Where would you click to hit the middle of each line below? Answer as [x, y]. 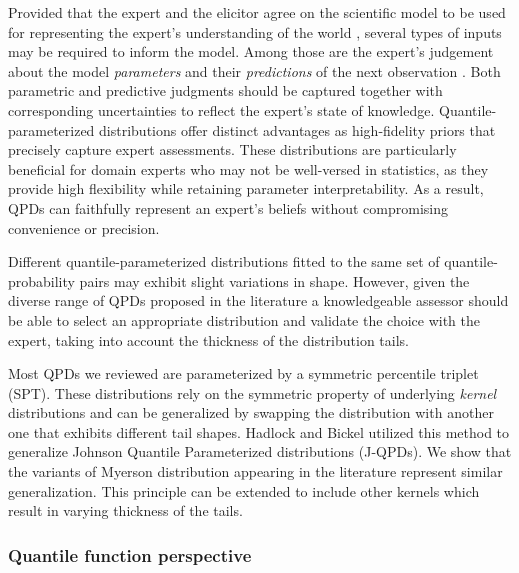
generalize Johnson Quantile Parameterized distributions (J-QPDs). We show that [260, 451]
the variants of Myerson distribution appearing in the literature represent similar [255, 471]
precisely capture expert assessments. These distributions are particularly [232, 149]
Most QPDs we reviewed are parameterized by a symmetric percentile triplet [243, 373]
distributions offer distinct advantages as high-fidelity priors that [297, 129]
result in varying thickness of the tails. [125, 510]
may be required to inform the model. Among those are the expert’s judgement [251, 51]
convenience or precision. [84, 227]
